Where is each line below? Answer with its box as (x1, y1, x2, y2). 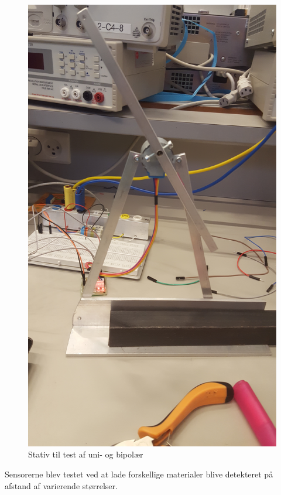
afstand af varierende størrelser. (5, 479, 118, 491)
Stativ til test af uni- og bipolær (28, 448, 143, 460)
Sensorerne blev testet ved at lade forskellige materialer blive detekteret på (5, 467, 273, 480)
